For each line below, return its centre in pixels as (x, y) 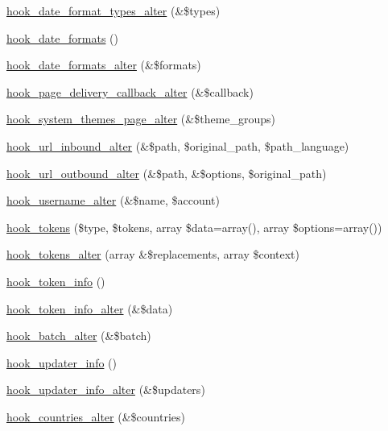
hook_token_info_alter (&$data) (90, 308)
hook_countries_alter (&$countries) (96, 416)
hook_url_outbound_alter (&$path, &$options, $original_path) (167, 173)
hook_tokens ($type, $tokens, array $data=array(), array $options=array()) (194, 227)
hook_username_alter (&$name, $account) (113, 200)
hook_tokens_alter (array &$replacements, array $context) (153, 254)
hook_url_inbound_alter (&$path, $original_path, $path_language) (178, 145)
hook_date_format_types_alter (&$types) (114, 10)
